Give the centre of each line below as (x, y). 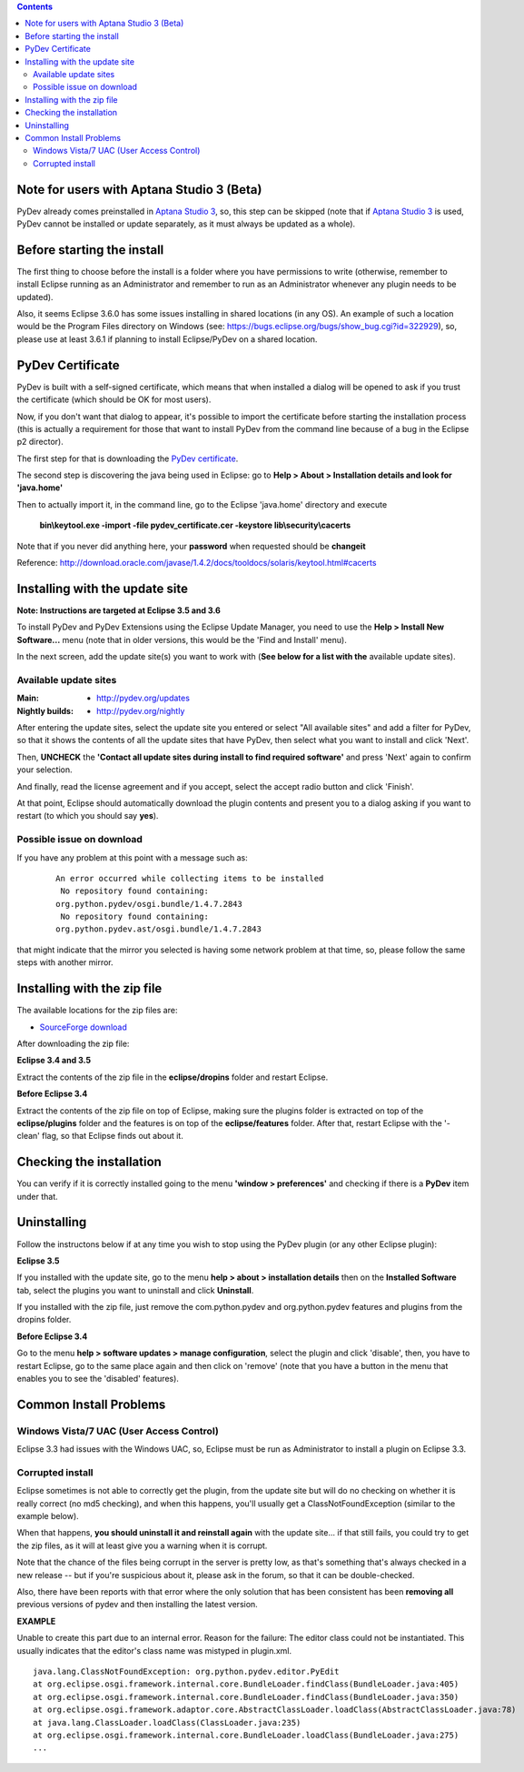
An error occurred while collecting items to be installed (190, 878)
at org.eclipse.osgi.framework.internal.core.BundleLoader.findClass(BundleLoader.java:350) (246, 1697)
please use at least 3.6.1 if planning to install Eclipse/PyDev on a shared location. (167, 339)
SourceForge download (83, 1027)
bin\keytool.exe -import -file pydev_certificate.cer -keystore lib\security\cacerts (195, 525)
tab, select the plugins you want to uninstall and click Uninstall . (135, 1290)
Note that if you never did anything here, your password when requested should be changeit (192, 546)
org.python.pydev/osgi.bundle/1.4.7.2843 (149, 904)
